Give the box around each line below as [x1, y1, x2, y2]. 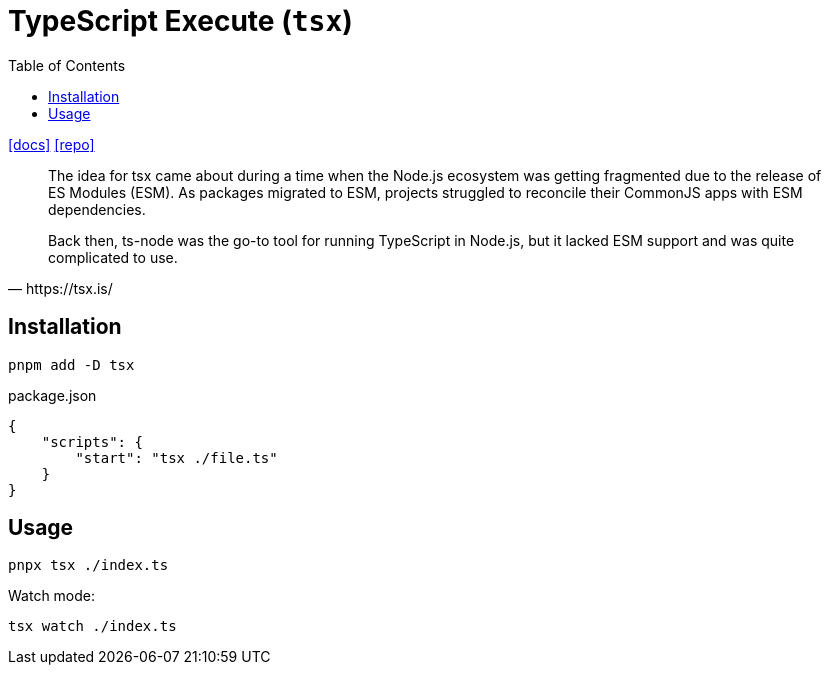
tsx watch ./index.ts [8, 618, 177, 635]
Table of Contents [8, 56, 126, 74]
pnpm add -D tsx [8, 356, 135, 373]
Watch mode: [8, 587, 96, 605]
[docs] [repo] [8, 135, 95, 153]
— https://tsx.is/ [8, 279, 113, 297]
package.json [8, 386, 97, 404]
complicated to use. [48, 248, 178, 266]
